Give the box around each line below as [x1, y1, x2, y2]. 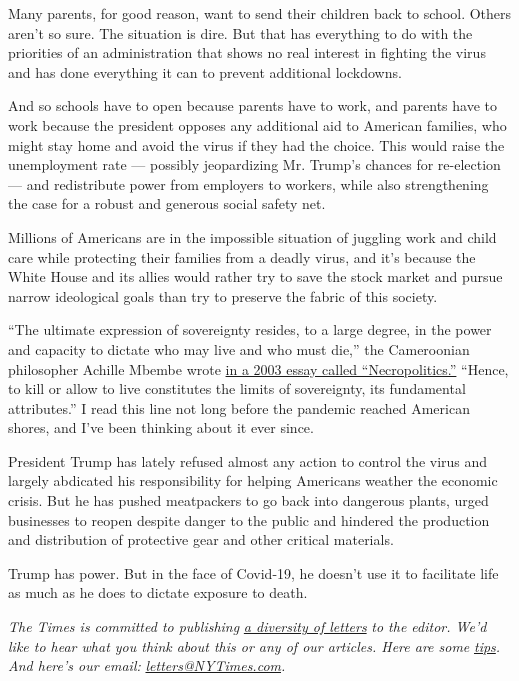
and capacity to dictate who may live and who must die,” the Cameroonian [8, 338, 470, 359]
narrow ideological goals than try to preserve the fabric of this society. [8, 285, 438, 306]
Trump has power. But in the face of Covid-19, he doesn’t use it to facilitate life [8, 562, 499, 583]
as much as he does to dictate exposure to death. [8, 582, 308, 603]
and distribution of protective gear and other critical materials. [8, 529, 394, 550]
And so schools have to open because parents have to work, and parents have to [8, 95, 497, 116]
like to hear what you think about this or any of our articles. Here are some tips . [8, 635, 501, 656]
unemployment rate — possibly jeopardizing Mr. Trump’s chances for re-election [8, 154, 501, 175]
